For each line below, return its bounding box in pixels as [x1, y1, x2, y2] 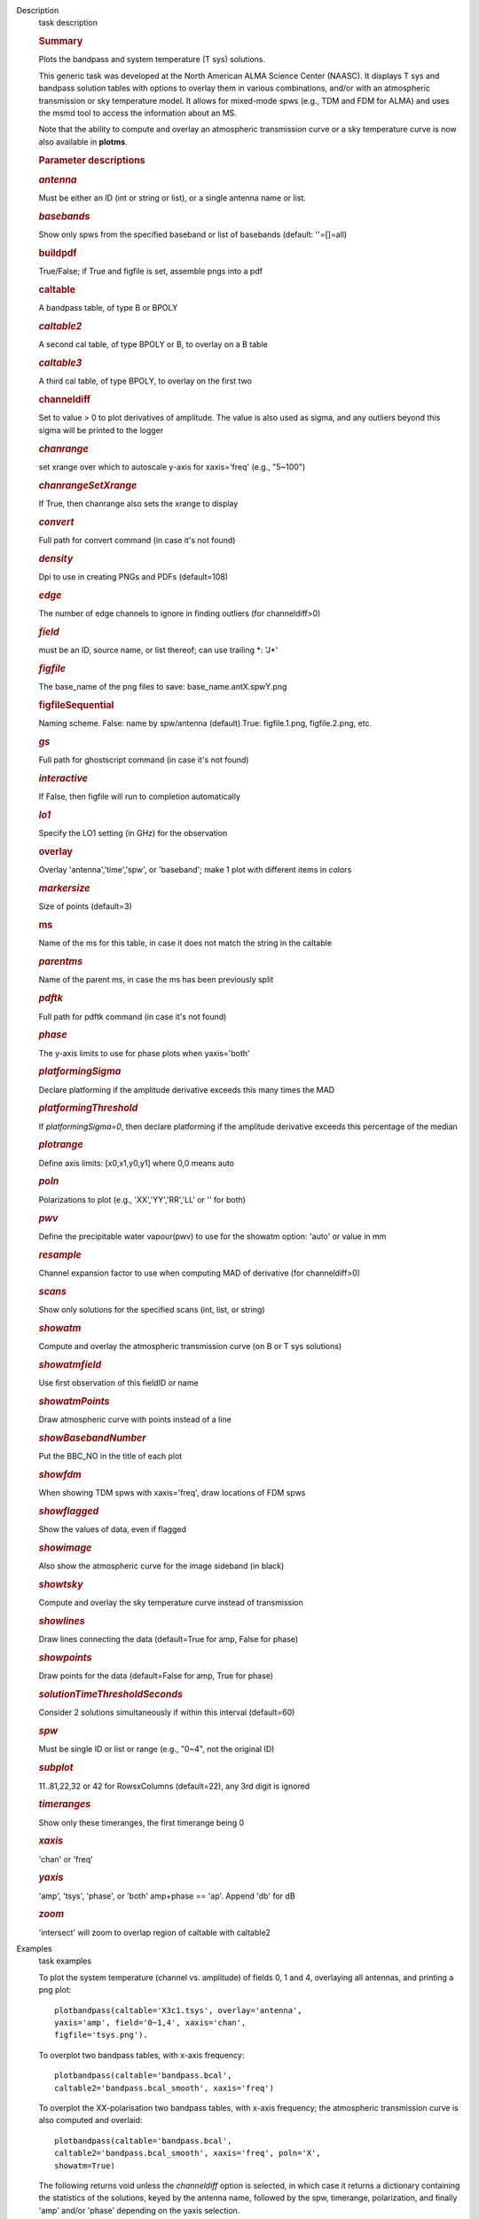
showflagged [38, 1504, 99, 1517]
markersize [38, 882, 90, 895]
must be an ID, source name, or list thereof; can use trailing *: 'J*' [38, 644, 279, 656]
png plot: [38, 1985, 72, 1995]
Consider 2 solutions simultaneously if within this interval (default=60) [38, 1707, 295, 1718]
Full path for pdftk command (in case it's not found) [38, 1011, 227, 1022]
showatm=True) [54, 2160, 115, 2170]
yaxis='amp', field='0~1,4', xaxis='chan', [54, 2018, 247, 2028]
